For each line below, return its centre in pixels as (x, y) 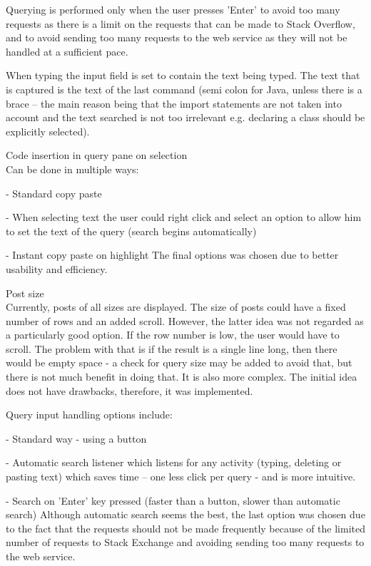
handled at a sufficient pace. (67, 51)
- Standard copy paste (54, 193)
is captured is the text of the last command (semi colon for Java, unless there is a (184, 89)
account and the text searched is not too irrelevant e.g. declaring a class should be (185, 117)
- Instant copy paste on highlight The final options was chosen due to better (172, 255)
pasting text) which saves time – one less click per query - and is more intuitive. (181, 477)
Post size (25, 293)
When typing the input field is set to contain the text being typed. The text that (183, 75)
